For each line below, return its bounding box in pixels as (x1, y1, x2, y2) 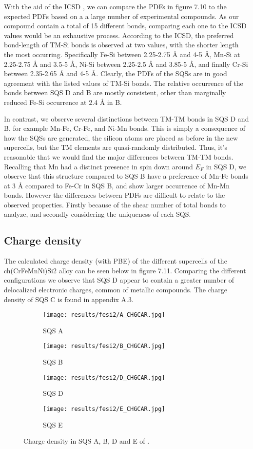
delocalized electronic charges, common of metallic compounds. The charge (4, 285, 227, 295)
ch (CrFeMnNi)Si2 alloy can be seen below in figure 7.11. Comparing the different (4, 265, 246, 275)
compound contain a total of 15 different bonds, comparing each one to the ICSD (4, 20, 247, 31)
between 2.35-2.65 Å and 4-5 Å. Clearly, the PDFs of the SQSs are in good (4, 68, 227, 79)
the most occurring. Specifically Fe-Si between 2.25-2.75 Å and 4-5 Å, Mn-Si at (4, 49, 240, 59)
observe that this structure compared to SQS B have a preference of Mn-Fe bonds (4, 171, 249, 181)
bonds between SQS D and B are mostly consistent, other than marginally (4, 87, 226, 98)
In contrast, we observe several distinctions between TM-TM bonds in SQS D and (4, 113, 249, 123)
